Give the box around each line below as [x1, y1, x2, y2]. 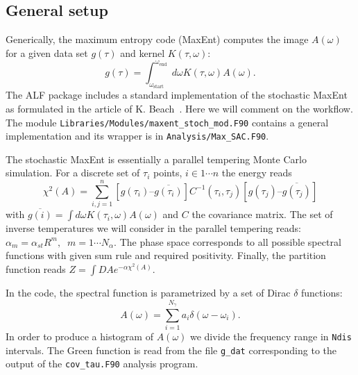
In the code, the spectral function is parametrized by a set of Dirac [6, 285, 291, 299]
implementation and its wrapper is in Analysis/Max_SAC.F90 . [6, 128, 269, 143]
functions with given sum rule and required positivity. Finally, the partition [6, 248, 326, 262]
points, [153, 165, 182, 180]
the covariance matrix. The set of [191, 207, 333, 222]
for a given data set [6, 45, 88, 60]
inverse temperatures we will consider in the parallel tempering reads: [6, 221, 302, 235]
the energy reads [221, 165, 292, 180]
